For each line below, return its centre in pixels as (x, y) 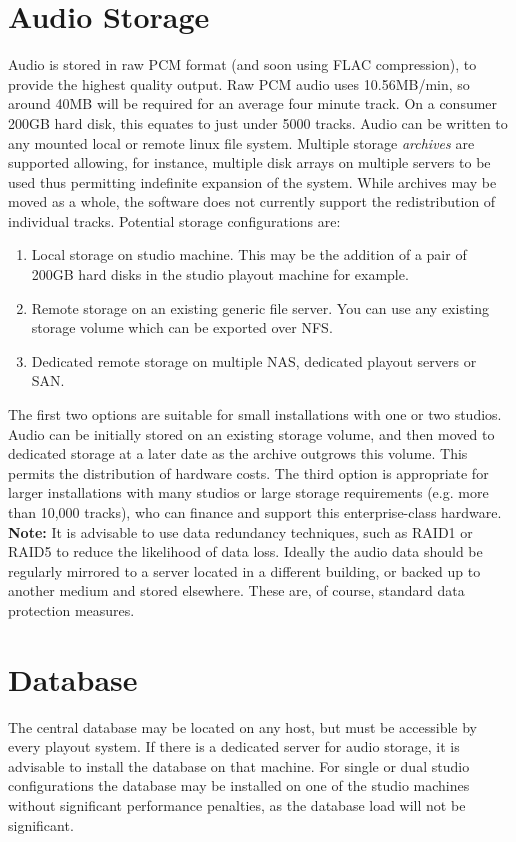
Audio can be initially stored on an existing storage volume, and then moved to (251, 433)
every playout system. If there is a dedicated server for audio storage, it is (234, 746)
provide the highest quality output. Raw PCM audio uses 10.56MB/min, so (239, 83)
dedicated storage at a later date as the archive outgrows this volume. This (238, 453)
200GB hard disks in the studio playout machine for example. (220, 274)
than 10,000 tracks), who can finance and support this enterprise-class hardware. (255, 512)
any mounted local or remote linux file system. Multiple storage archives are (241, 142)
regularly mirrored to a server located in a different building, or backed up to (244, 570)
